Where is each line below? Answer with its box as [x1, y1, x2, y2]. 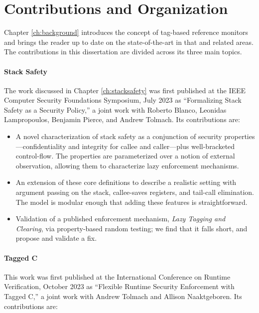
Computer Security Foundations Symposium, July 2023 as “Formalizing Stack [4, 95, 242, 105]
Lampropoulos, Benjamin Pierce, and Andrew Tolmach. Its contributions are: [4, 114, 240, 125]
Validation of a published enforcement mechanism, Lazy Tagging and [15, 213, 226, 224]
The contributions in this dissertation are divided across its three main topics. [4, 46, 242, 57]
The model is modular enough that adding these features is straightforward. [15, 196, 248, 207]
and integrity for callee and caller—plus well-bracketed [68, 141, 235, 151]
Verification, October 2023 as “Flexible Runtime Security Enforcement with [4, 281, 235, 292]
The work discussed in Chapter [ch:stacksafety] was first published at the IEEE [4, 85, 246, 95]
